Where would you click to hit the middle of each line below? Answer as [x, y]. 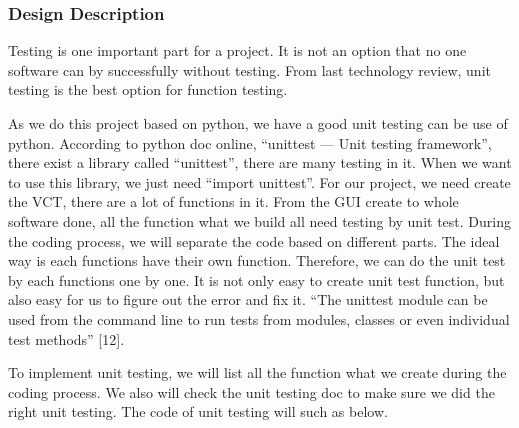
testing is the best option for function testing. [148, 89]
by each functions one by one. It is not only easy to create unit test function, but [256, 279]
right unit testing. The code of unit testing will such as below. [198, 411]
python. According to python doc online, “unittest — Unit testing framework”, [250, 142]
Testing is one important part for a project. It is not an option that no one [237, 50]
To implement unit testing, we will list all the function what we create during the [257, 372]
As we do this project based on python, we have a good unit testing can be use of [258, 123]
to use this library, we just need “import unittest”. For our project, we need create [259, 181]
